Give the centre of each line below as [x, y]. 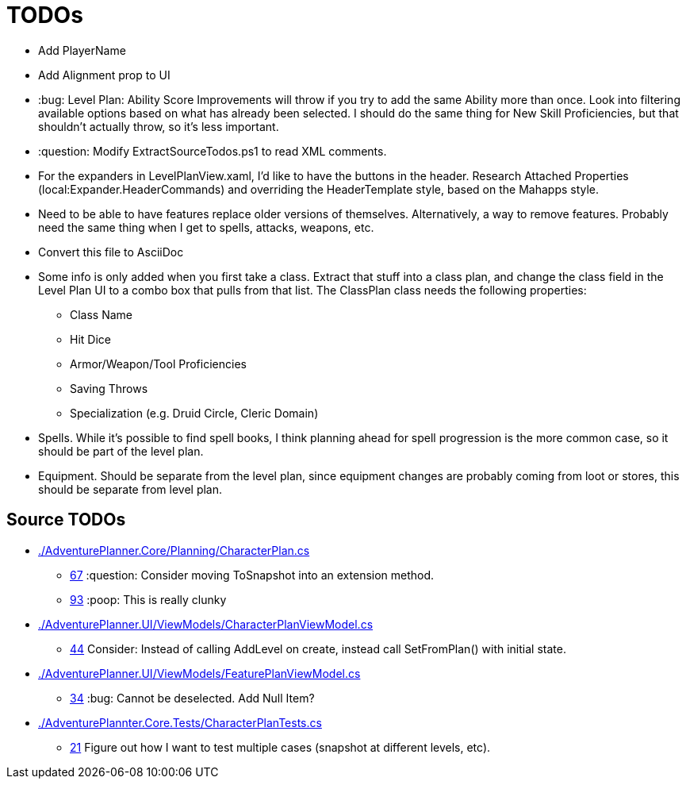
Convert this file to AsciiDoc [111, 252]
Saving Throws [109, 388]
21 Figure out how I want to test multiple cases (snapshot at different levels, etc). [280, 747]
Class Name [102, 314]
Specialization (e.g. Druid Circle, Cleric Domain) [194, 413]
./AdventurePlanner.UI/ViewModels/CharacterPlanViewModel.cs [206, 624]
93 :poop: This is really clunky [148, 599]
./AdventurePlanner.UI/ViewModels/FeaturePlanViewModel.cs [199, 673]
